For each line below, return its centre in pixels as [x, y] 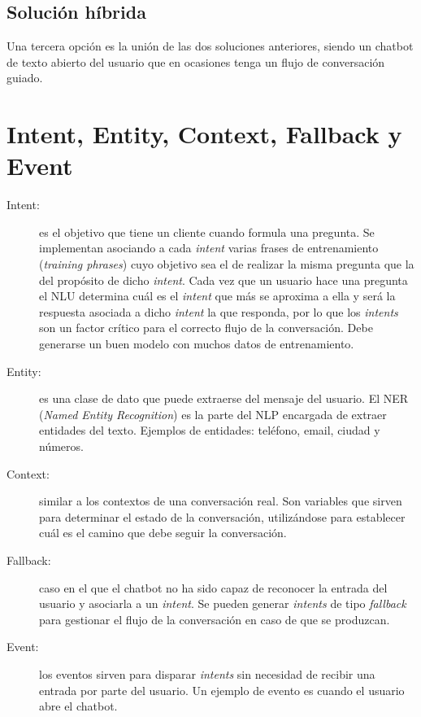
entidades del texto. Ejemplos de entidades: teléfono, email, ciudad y [210, 430]
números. [61, 446]
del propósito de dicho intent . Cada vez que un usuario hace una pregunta [224, 280]
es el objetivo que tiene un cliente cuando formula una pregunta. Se [207, 232]
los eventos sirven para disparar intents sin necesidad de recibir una [207, 673]
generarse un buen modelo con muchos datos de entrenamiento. [197, 344]
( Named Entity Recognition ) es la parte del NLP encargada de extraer [213, 414]
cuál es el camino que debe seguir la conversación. [163, 533]
